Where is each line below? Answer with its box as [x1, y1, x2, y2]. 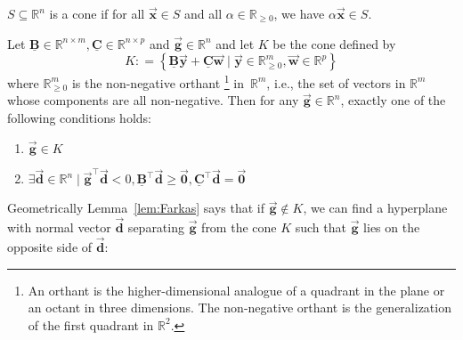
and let [215, 34, 255, 53]
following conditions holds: [7, 109, 151, 127]
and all [184, 4, 223, 22]
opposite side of [7, 237, 93, 255]
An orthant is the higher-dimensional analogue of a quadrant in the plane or [28, 280, 445, 299]
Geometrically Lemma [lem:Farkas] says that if [7, 198, 264, 217]
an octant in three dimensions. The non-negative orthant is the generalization [28, 298, 451, 317]
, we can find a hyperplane [303, 198, 448, 217]
